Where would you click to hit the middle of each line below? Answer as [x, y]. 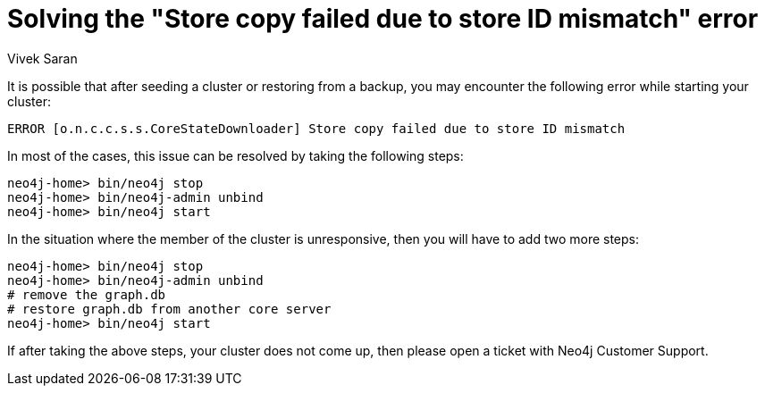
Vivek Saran [42, 58]
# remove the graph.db [87, 294]
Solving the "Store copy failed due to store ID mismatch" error [383, 19]
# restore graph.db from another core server [169, 309]
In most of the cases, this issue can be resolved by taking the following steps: [235, 155]
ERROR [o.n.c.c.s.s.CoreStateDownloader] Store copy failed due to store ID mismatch [316, 128]
